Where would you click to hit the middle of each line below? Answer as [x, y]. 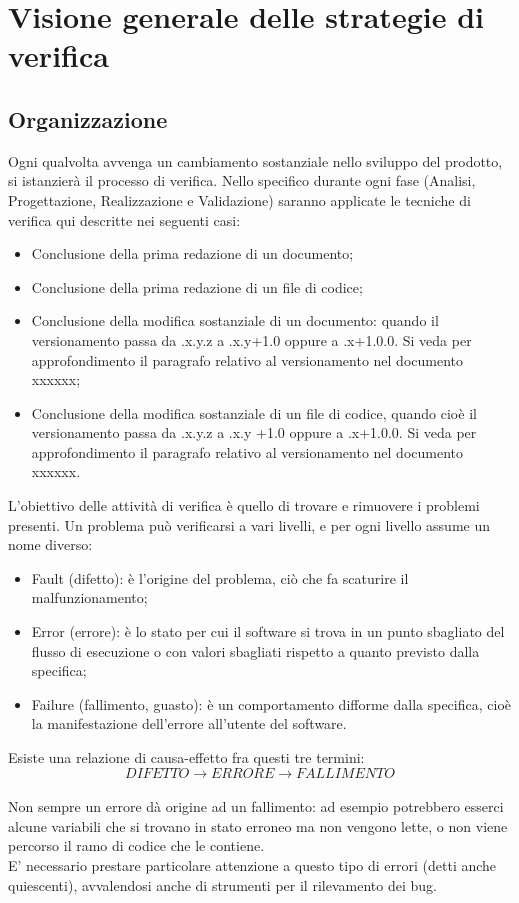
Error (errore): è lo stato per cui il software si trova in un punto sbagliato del [268, 631]
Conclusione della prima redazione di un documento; [192, 253]
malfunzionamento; [89, 597]
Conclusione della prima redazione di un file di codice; [197, 286]
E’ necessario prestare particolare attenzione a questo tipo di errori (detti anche [252, 864]
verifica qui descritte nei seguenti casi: [124, 219]
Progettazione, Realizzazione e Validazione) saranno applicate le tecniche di [239, 199]
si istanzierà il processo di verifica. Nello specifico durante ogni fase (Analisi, [242, 180]
